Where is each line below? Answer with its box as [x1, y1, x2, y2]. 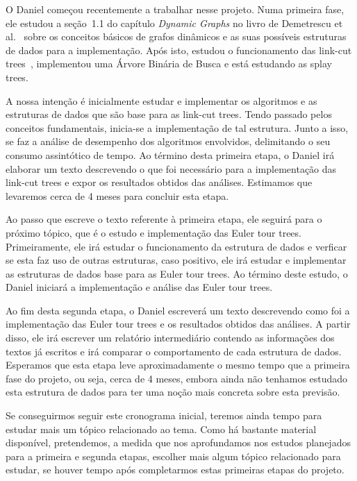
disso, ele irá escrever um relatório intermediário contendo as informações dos [6, 330, 335, 345]
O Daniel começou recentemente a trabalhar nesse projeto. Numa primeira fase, [6, 2, 344, 16]
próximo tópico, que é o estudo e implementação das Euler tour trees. [6, 225, 301, 239]
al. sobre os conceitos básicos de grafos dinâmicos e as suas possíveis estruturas [6, 29, 347, 44]
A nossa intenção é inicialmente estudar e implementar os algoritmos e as [6, 93, 317, 108]
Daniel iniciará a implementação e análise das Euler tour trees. [6, 280, 273, 294]
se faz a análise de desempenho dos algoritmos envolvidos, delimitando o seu [6, 134, 331, 149]
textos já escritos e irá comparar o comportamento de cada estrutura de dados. [6, 344, 342, 358]
